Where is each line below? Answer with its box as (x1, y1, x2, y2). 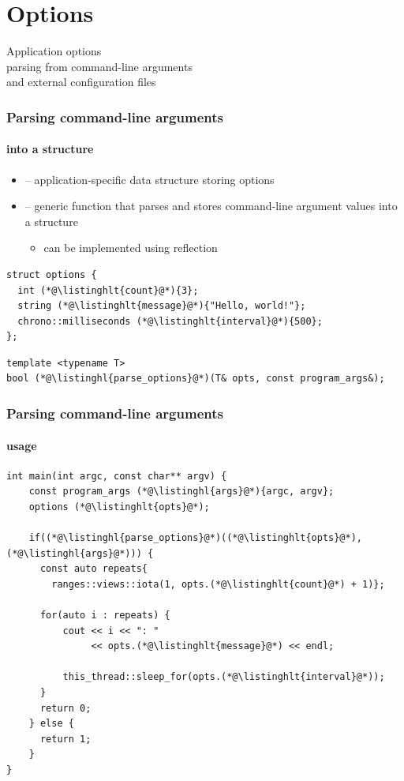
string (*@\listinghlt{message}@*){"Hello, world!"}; (17, 300, 306, 312)
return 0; (39, 702, 92, 714)
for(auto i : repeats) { (39, 610, 170, 621)
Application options (6, 43, 102, 59)
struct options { (6, 268, 97, 280)
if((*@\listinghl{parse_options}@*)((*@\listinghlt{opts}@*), (28, 532, 363, 544)
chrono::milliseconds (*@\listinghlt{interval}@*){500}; (17, 315, 323, 327)
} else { (28, 718, 74, 730)
